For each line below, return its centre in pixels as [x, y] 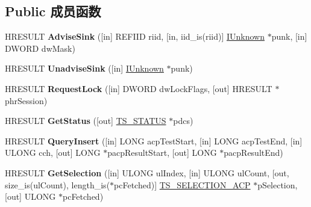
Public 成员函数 [53, 11]
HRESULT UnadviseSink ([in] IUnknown [84, 68]
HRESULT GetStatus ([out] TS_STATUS [86, 121]
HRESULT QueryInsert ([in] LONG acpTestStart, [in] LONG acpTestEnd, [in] [154, 141]
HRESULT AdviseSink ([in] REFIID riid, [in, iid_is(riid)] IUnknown [135, 36]
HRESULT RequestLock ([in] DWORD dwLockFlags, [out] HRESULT [139, 88]
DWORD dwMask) [40, 48]
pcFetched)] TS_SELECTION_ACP [182, 184]
